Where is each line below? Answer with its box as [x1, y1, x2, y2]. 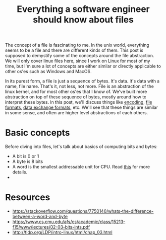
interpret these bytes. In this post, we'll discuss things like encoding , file [5, 99, 153, 105]
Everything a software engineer [16, 3, 150, 15]
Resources [5, 192, 51, 203]
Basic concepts [5, 127, 70, 139]
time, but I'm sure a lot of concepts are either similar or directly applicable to [5, 63, 161, 69]
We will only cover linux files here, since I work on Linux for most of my [5, 58, 150, 64]
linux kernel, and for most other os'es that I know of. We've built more [5, 88, 147, 95]
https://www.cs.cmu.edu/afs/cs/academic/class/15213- [12, 219, 125, 225]
